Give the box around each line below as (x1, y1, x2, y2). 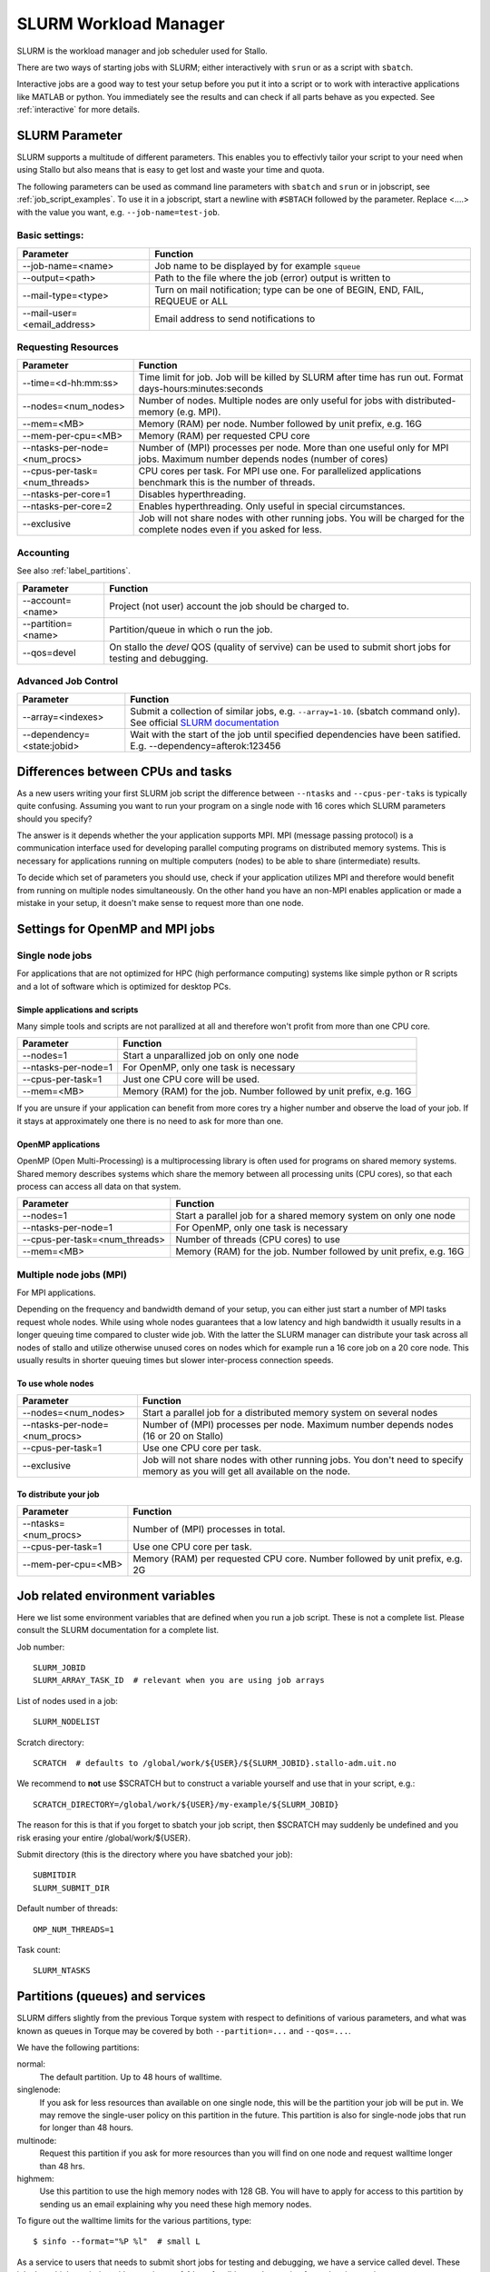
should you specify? (16, 813, 93, 824)
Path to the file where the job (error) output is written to (154, 271, 391, 284)
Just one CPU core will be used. (122, 1073, 260, 1086)
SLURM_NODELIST (33, 1717, 101, 1727)
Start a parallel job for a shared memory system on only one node (175, 1210, 456, 1222)
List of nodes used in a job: (16, 1695, 118, 1706)
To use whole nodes (16, 1378, 94, 1389)
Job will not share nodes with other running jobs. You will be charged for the (138, 512, 465, 524)
